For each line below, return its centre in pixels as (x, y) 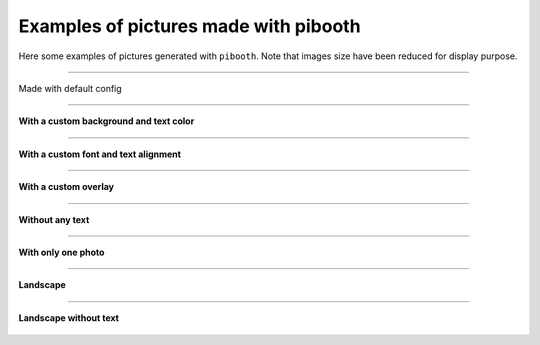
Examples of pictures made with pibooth (189, 26)
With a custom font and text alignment (100, 154)
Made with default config (70, 88)
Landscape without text (69, 317)
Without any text (54, 219)
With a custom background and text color (106, 121)
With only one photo (61, 252)
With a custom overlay (66, 187)
